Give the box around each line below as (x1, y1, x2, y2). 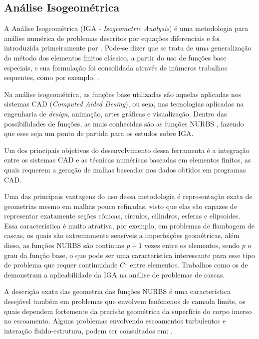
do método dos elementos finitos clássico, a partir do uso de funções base (4, 52, 227, 62)
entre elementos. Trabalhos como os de (130, 259, 248, 270)
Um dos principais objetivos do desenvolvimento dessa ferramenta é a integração (4, 144, 250, 155)
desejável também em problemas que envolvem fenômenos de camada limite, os (4, 296, 246, 306)
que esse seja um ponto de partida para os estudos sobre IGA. (4, 128, 194, 138)
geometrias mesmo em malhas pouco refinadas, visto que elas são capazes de (4, 200, 237, 211)
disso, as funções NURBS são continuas (4, 240, 124, 250)
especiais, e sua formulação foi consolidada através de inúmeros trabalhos (4, 62, 228, 72)
